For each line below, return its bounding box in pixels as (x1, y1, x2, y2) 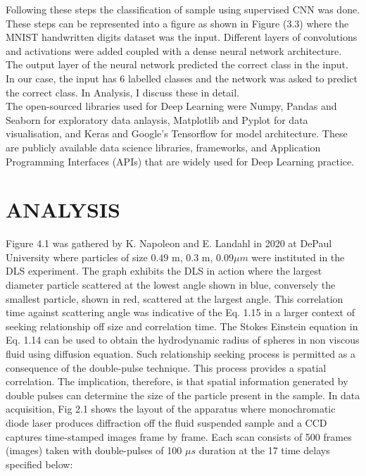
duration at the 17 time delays (198, 443, 330, 458)
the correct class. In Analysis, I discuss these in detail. (6, 84, 239, 99)
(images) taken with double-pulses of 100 (6, 443, 182, 458)
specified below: (6, 456, 73, 471)
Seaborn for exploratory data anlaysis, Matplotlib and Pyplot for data (6, 112, 308, 127)
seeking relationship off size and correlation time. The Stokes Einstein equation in (6, 318, 358, 333)
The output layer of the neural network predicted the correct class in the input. (6, 57, 348, 72)
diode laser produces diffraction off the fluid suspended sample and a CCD (6, 415, 327, 430)
